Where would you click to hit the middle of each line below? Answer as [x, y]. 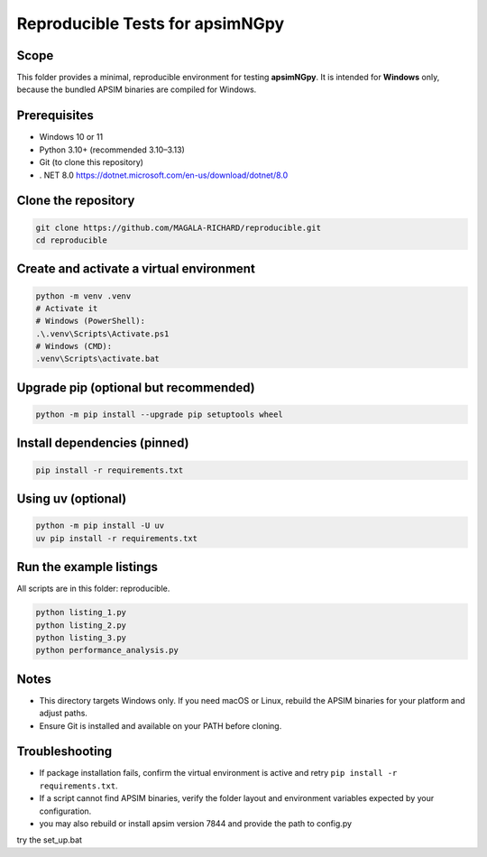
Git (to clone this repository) [92, 162]
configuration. [65, 811]
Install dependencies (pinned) [103, 443]
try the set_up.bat [50, 840]
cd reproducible [72, 240]
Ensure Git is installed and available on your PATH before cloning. [161, 725]
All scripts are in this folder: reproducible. [93, 589]
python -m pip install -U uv [100, 526]
